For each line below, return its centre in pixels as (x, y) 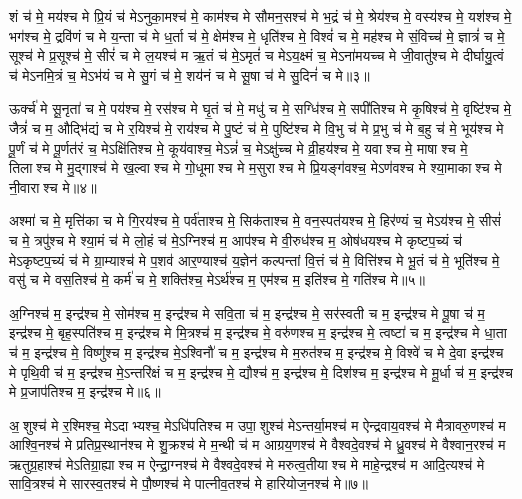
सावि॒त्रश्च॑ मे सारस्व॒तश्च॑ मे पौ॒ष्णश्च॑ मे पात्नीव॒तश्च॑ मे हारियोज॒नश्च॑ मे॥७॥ (188, 483)
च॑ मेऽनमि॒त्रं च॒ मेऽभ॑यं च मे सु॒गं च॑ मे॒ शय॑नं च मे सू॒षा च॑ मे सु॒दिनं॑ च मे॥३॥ (189, 74)
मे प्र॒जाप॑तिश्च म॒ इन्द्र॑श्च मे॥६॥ (85, 391)
